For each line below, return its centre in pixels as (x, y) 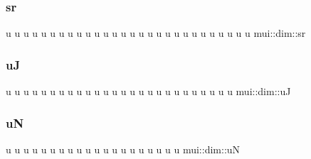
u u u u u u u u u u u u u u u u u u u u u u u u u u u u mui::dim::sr (156, 33)
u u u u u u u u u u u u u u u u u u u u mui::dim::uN (123, 149)
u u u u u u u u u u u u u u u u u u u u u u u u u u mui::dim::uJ (148, 91)
